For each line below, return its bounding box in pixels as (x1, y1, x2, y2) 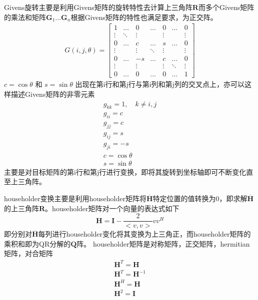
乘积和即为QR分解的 (4, 238, 71, 249)
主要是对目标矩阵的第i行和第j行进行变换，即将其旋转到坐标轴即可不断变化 (4, 166, 246, 177)
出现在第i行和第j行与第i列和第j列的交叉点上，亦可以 (75, 79, 244, 89)
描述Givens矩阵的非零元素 (10, 89, 95, 99)
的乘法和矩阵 (4, 11, 46, 22)
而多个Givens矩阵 (198, 2, 254, 12)
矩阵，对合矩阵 (4, 248, 53, 259)
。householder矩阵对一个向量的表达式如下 (45, 203, 179, 213)
